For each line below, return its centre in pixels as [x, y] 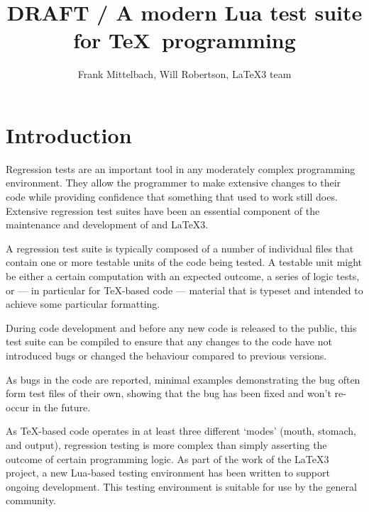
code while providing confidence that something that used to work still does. [172, 197]
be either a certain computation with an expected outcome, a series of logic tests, [183, 276]
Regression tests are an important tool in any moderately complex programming [181, 168]
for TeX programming [184, 40]
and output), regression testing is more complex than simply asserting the [166, 444]
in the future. [61, 407]
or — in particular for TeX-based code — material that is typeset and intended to [184, 290]
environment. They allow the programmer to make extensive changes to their [174, 183]
